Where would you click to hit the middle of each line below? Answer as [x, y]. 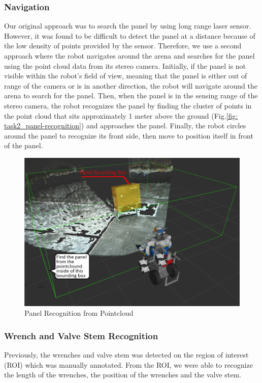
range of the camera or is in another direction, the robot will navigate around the [131, 85]
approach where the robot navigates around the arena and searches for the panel [129, 56]
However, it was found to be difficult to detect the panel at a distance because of [130, 35]
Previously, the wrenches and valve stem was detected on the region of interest [126, 355]
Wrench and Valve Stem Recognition [81, 335]
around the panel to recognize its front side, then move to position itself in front [129, 135]
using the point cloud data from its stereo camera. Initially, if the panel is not [125, 65]
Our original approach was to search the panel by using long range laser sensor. [128, 26]
